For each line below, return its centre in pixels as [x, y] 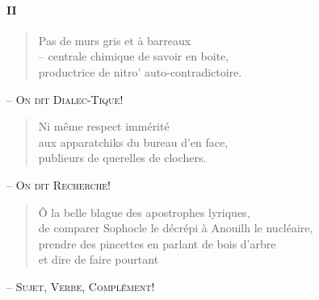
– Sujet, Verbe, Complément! [81, 286]
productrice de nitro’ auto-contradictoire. [140, 71]
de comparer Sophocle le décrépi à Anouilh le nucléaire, [176, 228]
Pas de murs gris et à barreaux [115, 40]
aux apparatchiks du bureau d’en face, [133, 142]
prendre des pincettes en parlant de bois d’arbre [157, 243]
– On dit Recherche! [59, 184]
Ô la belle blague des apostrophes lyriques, [144, 212]
